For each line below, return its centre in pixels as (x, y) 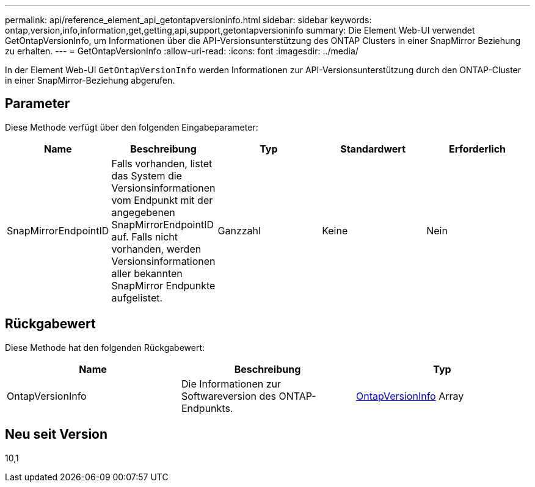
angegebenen (143, 212)
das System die (147, 175)
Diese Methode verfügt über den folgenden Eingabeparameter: (132, 127)
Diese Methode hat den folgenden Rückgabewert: (105, 347)
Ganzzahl (239, 230)
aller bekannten (147, 273)
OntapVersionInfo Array (410, 396)
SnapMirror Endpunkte (163, 285)
